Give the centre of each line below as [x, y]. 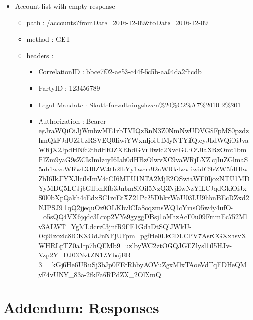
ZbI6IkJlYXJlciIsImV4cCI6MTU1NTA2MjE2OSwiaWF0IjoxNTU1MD [144, 178]
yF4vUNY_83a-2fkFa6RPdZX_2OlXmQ [100, 274]
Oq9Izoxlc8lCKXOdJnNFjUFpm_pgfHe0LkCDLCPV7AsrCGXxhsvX [142, 236]
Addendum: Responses [81, 308]
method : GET [49, 39]
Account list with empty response [65, 6]
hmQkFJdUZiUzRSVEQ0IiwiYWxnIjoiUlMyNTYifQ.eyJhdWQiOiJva [143, 140]
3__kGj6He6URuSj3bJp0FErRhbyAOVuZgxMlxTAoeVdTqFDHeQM [142, 265]
